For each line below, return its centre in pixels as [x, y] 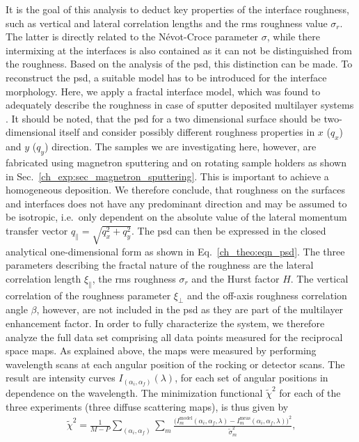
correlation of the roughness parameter [88, 295]
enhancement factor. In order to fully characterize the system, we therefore [165, 323]
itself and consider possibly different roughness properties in [187, 132]
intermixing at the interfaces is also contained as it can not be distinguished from [179, 50]
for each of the [310, 392]
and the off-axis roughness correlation [267, 295]
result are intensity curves [61, 378]
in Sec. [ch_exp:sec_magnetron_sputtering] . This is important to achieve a [167, 176]
